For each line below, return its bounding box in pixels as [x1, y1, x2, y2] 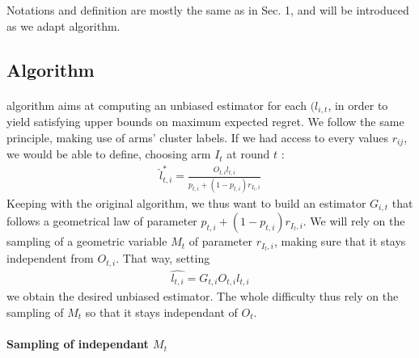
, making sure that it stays [273, 233, 406, 250]
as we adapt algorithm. [6, 17, 121, 34]
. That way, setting [116, 250, 210, 267]
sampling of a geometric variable [6, 233, 167, 250]
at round [226, 145, 270, 162]
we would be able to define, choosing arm [6, 145, 211, 162]
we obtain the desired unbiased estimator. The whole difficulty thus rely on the [6, 288, 399, 305]
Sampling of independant [6, 335, 149, 352]
